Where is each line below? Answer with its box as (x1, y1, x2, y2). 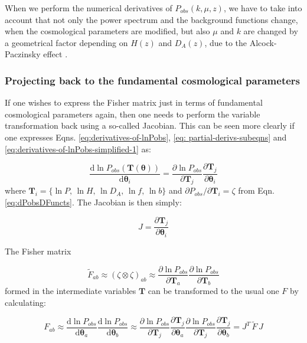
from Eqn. (238, 184, 275, 197)
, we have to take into (223, 2, 302, 14)
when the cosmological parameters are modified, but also (5, 25, 210, 37)
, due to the (204, 36, 247, 48)
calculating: (5, 296, 47, 308)
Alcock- (249, 36, 277, 48)
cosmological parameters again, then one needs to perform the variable (5, 107, 260, 120)
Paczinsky (5, 48, 41, 60)
